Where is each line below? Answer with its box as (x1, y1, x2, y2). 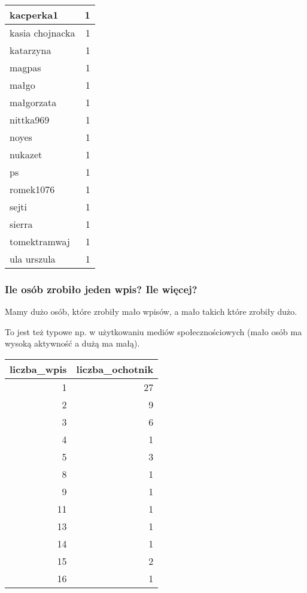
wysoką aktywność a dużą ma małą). (5, 337, 140, 350)
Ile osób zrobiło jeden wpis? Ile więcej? (5, 281, 197, 296)
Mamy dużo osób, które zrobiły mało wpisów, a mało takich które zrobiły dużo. (5, 305, 297, 318)
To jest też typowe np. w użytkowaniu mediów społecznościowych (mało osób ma (5, 325, 302, 338)
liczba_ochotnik (76, 362, 154, 376)
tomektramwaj (10, 234, 70, 248)
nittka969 (10, 113, 50, 127)
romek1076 (10, 182, 55, 196)
